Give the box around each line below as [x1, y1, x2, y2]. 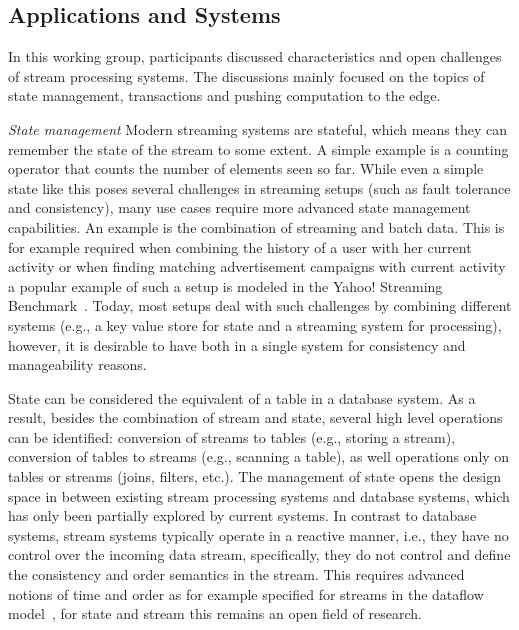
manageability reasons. [8, 354, 147, 375]
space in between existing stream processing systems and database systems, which [8, 485, 510, 506]
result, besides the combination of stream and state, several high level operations [8, 407, 503, 428]
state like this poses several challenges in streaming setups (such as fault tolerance [8, 177, 511, 198]
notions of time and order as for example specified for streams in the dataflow [8, 583, 484, 604]
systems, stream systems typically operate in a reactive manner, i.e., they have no [8, 524, 509, 545]
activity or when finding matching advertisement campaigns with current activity [8, 256, 506, 277]
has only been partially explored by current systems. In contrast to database [8, 505, 477, 526]
